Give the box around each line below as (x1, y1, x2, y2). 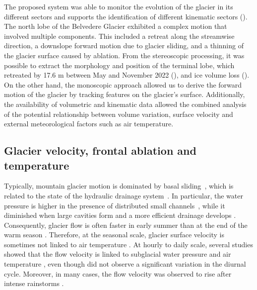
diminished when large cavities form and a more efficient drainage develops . (4, 210, 236, 220)
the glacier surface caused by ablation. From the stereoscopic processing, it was (4, 50, 245, 60)
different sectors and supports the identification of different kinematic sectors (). (4, 11, 248, 21)
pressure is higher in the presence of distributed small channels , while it (4, 200, 225, 210)
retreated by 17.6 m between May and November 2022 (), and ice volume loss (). (4, 70, 250, 80)
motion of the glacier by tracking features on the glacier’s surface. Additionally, (4, 89, 245, 99)
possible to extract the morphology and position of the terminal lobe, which (4, 60, 235, 70)
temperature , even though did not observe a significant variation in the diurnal (4, 259, 246, 269)
